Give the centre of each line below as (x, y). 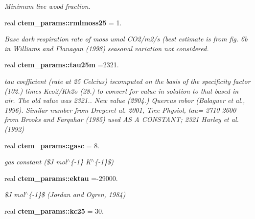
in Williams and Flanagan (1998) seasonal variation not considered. (107, 48)
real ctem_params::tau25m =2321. (62, 65)
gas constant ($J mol (36, 162)
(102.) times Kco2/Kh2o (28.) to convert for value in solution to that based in (122, 90)
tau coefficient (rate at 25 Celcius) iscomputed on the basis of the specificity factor (127, 81)
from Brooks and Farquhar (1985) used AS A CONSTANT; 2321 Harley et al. (122, 119)
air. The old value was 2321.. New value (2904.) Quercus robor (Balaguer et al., (125, 100)
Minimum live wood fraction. (47, 6)
